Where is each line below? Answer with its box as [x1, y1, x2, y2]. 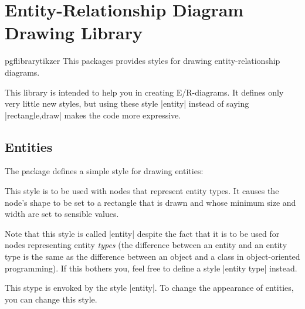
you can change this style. [5, 293, 97, 305]
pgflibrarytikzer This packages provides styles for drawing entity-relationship [5, 55, 280, 67]
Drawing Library [5, 21, 143, 45]
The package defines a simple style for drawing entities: [5, 165, 204, 177]
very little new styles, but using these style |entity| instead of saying [5, 97, 249, 110]
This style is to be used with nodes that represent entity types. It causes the [5, 185, 279, 197]
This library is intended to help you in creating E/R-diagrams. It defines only [5, 86, 284, 98]
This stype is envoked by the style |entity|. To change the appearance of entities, [5, 281, 294, 294]
